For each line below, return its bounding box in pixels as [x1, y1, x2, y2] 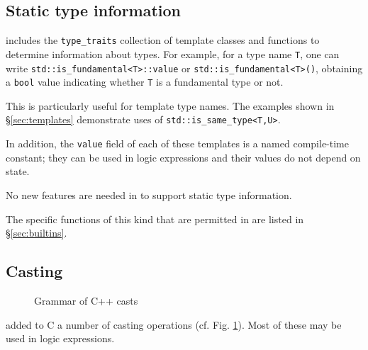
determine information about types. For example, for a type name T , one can [6, 46, 340, 61]
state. [6, 164, 30, 179]
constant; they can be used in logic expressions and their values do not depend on [6, 149, 361, 164]
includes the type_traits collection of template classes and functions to [6, 33, 320, 47]
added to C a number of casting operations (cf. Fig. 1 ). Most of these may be [6, 317, 342, 332]
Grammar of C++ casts [34, 293, 138, 307]
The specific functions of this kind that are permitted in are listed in [6, 211, 304, 226]
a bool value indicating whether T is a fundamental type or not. [6, 74, 284, 89]
